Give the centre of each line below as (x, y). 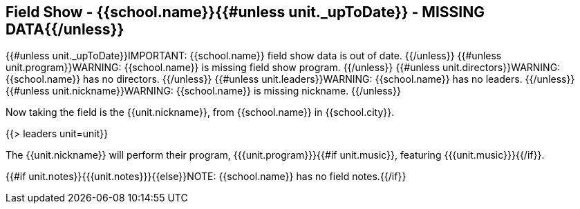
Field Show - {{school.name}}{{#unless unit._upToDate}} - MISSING (245, 12)
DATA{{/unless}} (65, 29)
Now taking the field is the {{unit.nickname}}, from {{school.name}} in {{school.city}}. (200, 112)
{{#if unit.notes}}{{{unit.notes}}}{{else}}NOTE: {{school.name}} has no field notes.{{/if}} (206, 177)
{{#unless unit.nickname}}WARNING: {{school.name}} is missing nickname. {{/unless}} (203, 91)
